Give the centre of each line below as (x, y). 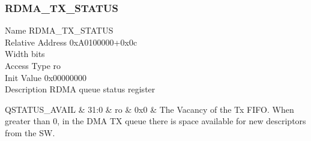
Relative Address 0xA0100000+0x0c (71, 42)
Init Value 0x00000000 (46, 77)
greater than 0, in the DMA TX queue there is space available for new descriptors (155, 121)
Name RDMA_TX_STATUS (59, 30)
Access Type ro (33, 65)
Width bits (25, 54)
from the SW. (30, 132)
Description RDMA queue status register (80, 89)
